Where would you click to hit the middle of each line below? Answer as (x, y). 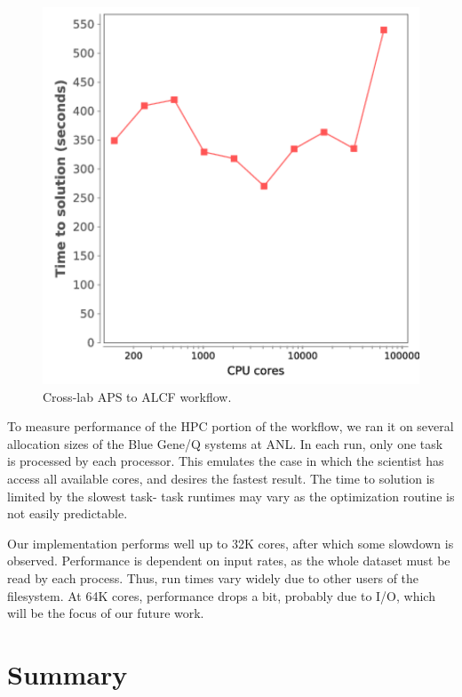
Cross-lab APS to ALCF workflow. (137, 396)
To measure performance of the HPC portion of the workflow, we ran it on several (231, 426)
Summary (68, 673)
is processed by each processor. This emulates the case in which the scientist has (226, 461)
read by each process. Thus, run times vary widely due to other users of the (213, 577)
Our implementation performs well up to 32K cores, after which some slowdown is (231, 543)
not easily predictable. (68, 513)
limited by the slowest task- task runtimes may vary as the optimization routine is (231, 496)
